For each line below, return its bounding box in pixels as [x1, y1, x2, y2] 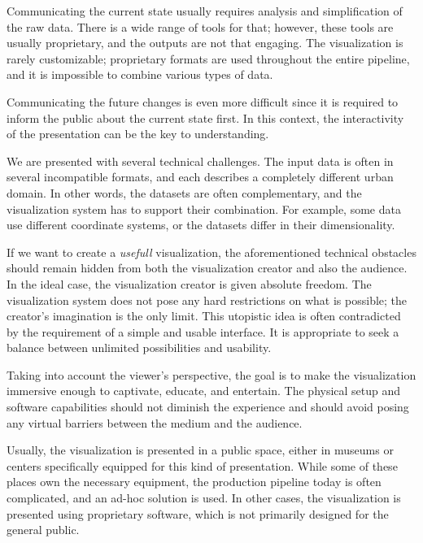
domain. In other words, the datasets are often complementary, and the [7, 184, 362, 201]
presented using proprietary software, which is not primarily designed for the [7, 505, 389, 522]
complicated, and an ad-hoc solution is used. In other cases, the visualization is [7, 489, 401, 506]
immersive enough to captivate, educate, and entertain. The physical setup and [7, 382, 401, 399]
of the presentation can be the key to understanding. [7, 125, 269, 142]
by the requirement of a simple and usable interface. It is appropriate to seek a [7, 323, 399, 340]
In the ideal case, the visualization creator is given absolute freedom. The [7, 275, 372, 292]
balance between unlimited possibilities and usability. [7, 339, 272, 356]
